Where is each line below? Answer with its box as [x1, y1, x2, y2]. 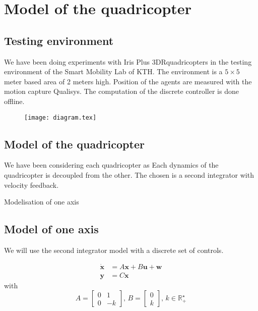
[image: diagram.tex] [24, 114, 97, 121]
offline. [4, 95, 25, 106]
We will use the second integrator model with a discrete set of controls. [4, 244, 224, 255]
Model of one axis [4, 221, 99, 237]
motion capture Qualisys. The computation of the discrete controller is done [4, 86, 239, 96]
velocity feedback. [4, 179, 59, 190]
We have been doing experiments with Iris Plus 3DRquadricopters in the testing [4, 56, 252, 67]
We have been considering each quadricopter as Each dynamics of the [4, 160, 219, 170]
